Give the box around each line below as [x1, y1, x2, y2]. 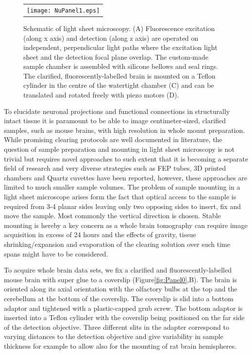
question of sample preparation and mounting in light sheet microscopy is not [4, 144, 235, 154]
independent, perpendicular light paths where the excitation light [23, 42, 218, 52]
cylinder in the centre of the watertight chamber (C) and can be [23, 80, 214, 90]
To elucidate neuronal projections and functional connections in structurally [4, 106, 230, 116]
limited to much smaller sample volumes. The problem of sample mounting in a [4, 182, 240, 192]
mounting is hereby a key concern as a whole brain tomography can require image [4, 220, 248, 230]
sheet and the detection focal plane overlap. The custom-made [23, 51, 208, 62]
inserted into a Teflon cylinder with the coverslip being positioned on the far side [4, 312, 245, 322]
